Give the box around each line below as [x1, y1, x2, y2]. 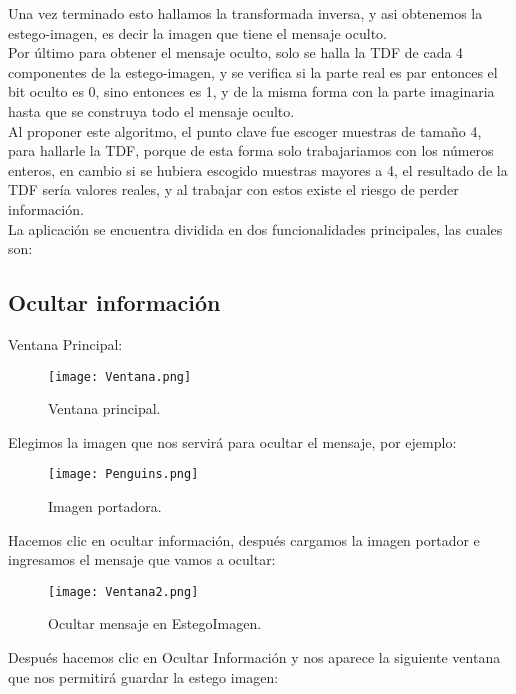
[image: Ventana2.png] [48, 584, 199, 599]
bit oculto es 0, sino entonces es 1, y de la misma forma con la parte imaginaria [8, 81, 495, 102]
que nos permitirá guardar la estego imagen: [8, 666, 279, 687]
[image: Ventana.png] [48, 369, 192, 384]
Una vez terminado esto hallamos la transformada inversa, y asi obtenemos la [8, 3, 483, 23]
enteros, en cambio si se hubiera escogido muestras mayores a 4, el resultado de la [8, 159, 508, 180]
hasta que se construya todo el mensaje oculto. [8, 100, 295, 121]
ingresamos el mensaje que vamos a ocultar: [8, 549, 276, 570]
